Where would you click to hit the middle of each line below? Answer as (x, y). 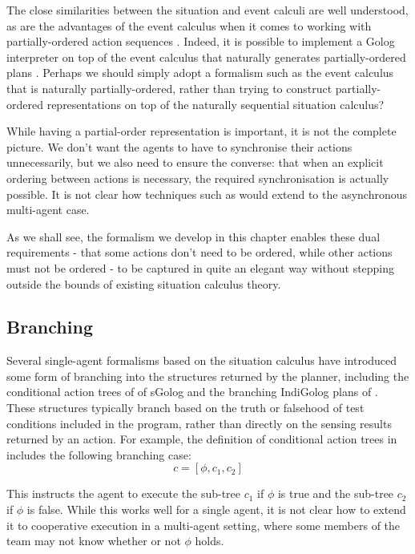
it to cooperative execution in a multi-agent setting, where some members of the (203, 525)
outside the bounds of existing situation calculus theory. (144, 283)
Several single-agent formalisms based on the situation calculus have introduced (202, 360)
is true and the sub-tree (336, 493)
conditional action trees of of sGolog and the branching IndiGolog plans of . (192, 392)
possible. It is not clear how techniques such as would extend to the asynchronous (207, 194)
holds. (210, 541)
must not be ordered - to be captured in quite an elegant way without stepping (201, 267)
